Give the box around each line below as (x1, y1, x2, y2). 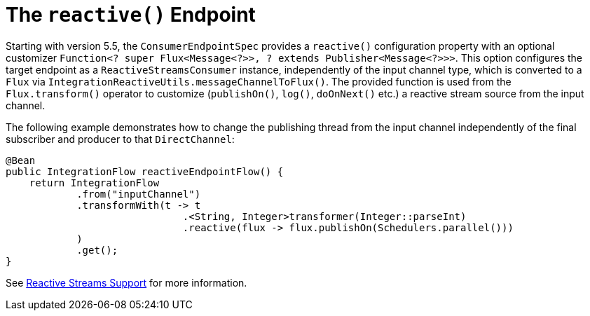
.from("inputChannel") (76, 188, 201, 200)
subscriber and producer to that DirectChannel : (6, 132, 235, 145)
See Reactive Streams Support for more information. (6, 276, 247, 289)
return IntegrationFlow (29, 177, 160, 188)
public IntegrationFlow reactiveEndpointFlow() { (6, 165, 284, 177)
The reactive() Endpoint (6, 3, 256, 27)
